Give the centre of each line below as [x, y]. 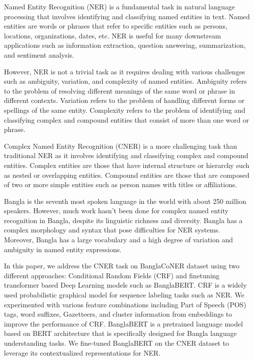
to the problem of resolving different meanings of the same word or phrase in [120, 90]
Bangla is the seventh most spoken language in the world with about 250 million [125, 201]
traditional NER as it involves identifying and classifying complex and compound [126, 155]
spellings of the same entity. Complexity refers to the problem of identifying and [125, 110]
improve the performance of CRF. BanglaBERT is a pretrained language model [124, 323]
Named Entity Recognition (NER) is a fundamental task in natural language [120, 6]
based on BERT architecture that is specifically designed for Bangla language [120, 333]
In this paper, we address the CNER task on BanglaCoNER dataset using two [122, 266]
